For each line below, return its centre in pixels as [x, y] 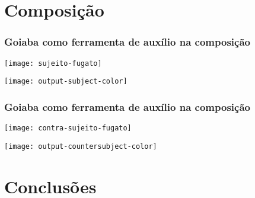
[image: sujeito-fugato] [53, 63]
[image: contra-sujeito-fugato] [68, 128]
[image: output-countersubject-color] [81, 146]
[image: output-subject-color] [66, 82]
